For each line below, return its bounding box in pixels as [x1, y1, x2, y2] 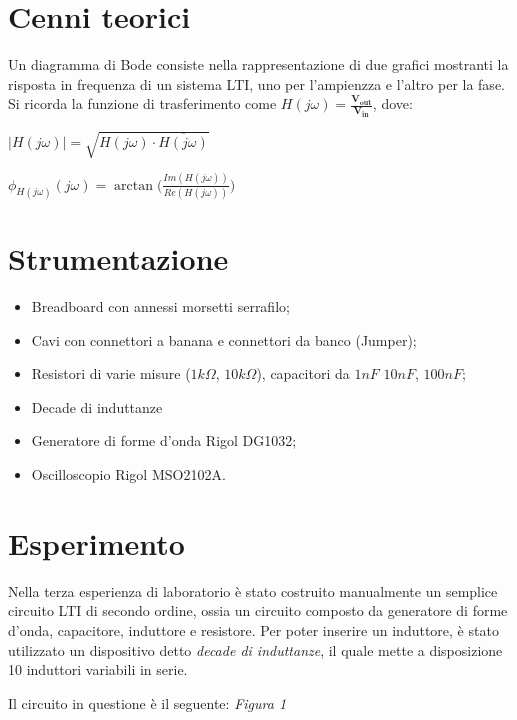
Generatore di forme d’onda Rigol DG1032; [31, 430, 297, 451]
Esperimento [8, 522, 185, 563]
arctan [114, 178, 153, 193]
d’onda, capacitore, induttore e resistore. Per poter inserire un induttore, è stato [8, 619, 499, 640]
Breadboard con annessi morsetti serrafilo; [31, 296, 290, 317]
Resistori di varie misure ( [31, 363, 191, 384]
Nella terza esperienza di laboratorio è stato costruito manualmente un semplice [8, 580, 498, 601]
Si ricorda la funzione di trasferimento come [8, 93, 277, 114]
